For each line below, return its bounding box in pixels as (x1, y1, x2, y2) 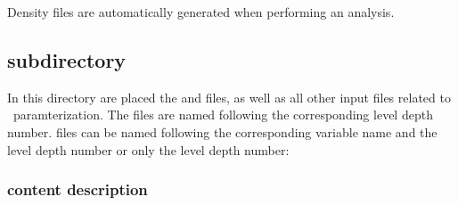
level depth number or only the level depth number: (7, 140, 290, 159)
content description (7, 178, 148, 201)
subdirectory (7, 45, 127, 73)
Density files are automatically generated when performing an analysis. (7, 3, 395, 20)
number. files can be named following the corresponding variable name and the (7, 122, 438, 141)
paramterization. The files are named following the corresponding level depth (12, 105, 433, 124)
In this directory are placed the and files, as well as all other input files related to (7, 87, 451, 106)
